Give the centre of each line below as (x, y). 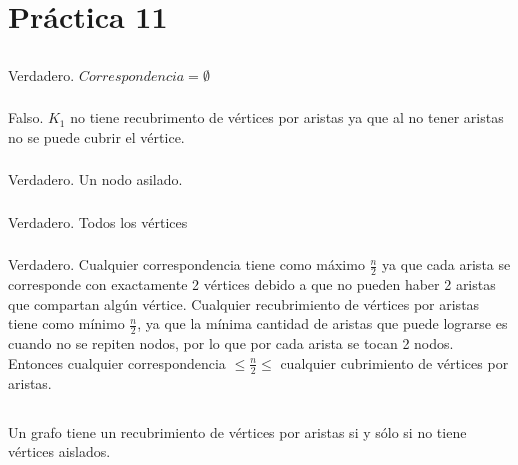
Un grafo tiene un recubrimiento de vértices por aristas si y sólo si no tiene (237, 431)
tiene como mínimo (66, 323)
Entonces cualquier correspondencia (117, 362)
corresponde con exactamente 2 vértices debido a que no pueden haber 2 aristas (252, 284)
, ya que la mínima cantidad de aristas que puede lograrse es (322, 323)
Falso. (26, 117)
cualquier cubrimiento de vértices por (394, 362)
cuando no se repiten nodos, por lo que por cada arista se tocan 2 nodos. (231, 343)
